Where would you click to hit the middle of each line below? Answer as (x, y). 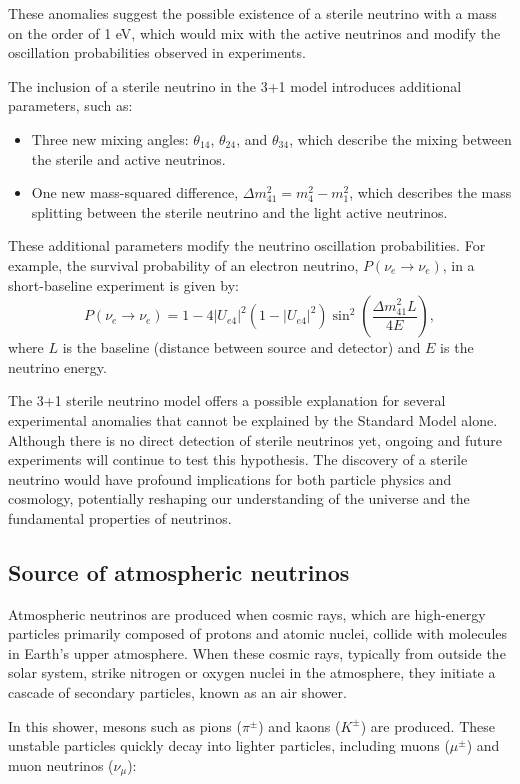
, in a (458, 264)
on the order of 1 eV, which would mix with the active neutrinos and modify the (254, 32)
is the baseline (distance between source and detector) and (241, 347)
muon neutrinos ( (61, 764)
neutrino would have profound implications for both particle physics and (230, 478)
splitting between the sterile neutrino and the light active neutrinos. (239, 211)
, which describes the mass (430, 192)
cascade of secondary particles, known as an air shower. (177, 692)
